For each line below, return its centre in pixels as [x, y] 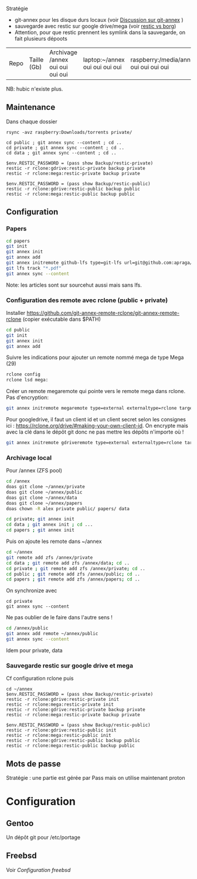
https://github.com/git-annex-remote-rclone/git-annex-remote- [103, 313]
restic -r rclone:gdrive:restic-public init [61, 730]
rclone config [23, 375]
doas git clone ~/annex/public [44, 492]
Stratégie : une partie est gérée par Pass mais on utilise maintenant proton [96, 778]
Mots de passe [34, 764]
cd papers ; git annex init [40, 530]
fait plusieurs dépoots [41, 38]
